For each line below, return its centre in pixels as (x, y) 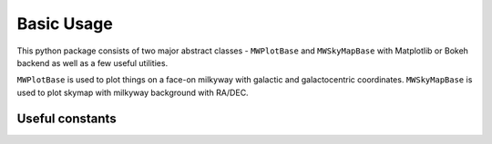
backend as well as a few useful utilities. (92, 62)
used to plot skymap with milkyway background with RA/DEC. (133, 92)
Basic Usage (65, 24)
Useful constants (67, 118)
